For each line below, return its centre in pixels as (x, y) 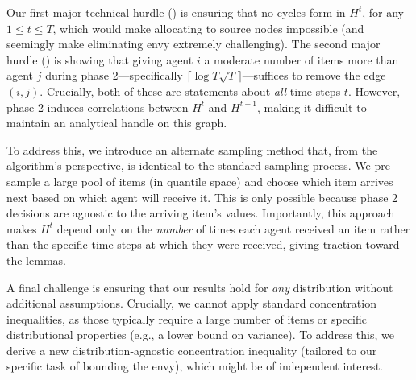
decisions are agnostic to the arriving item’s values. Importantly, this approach (201, 213)
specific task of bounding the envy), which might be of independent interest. (195, 366)
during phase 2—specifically (114, 75)
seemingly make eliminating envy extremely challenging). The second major (193, 44)
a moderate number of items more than (302, 59)
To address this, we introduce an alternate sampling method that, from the (192, 149)
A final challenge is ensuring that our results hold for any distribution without (200, 287)
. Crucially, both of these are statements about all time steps (190, 91)
